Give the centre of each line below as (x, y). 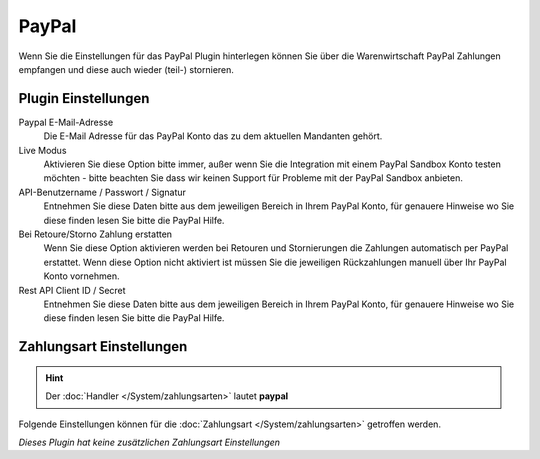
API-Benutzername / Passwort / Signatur (102, 192)
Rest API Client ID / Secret (72, 290)
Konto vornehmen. (81, 276)
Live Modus (42, 150)
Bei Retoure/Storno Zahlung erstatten (95, 234)
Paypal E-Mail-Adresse (66, 122)
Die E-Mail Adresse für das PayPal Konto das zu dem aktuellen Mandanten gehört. (213, 136)
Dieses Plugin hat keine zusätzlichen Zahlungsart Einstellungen (149, 442)
